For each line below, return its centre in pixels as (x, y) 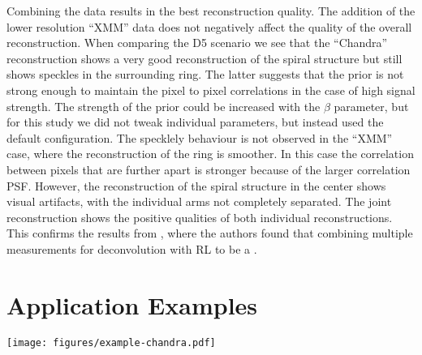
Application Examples (132, 304)
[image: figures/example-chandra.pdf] (111, 342)
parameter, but (371, 106)
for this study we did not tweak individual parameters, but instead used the (195, 122)
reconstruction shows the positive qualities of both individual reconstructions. (200, 217)
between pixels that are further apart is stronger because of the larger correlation (209, 169)
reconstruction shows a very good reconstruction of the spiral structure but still (205, 58)
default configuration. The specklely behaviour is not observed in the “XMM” (200, 137)
